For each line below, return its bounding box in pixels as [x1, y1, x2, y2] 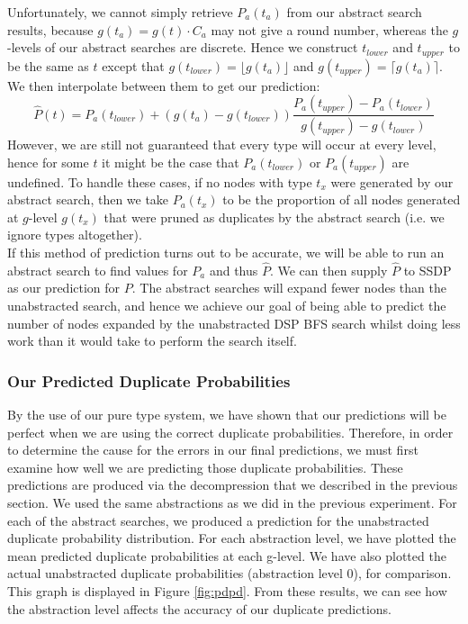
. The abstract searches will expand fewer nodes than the [131, 278, 446, 297]
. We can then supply [269, 260, 388, 279]
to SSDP [403, 260, 452, 279]
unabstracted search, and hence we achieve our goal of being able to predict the [7, 296, 446, 315]
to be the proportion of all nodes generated [222, 190, 461, 209]
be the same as [7, 56, 89, 75]
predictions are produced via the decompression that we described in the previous [7, 475, 458, 494]
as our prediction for [7, 278, 121, 297]
